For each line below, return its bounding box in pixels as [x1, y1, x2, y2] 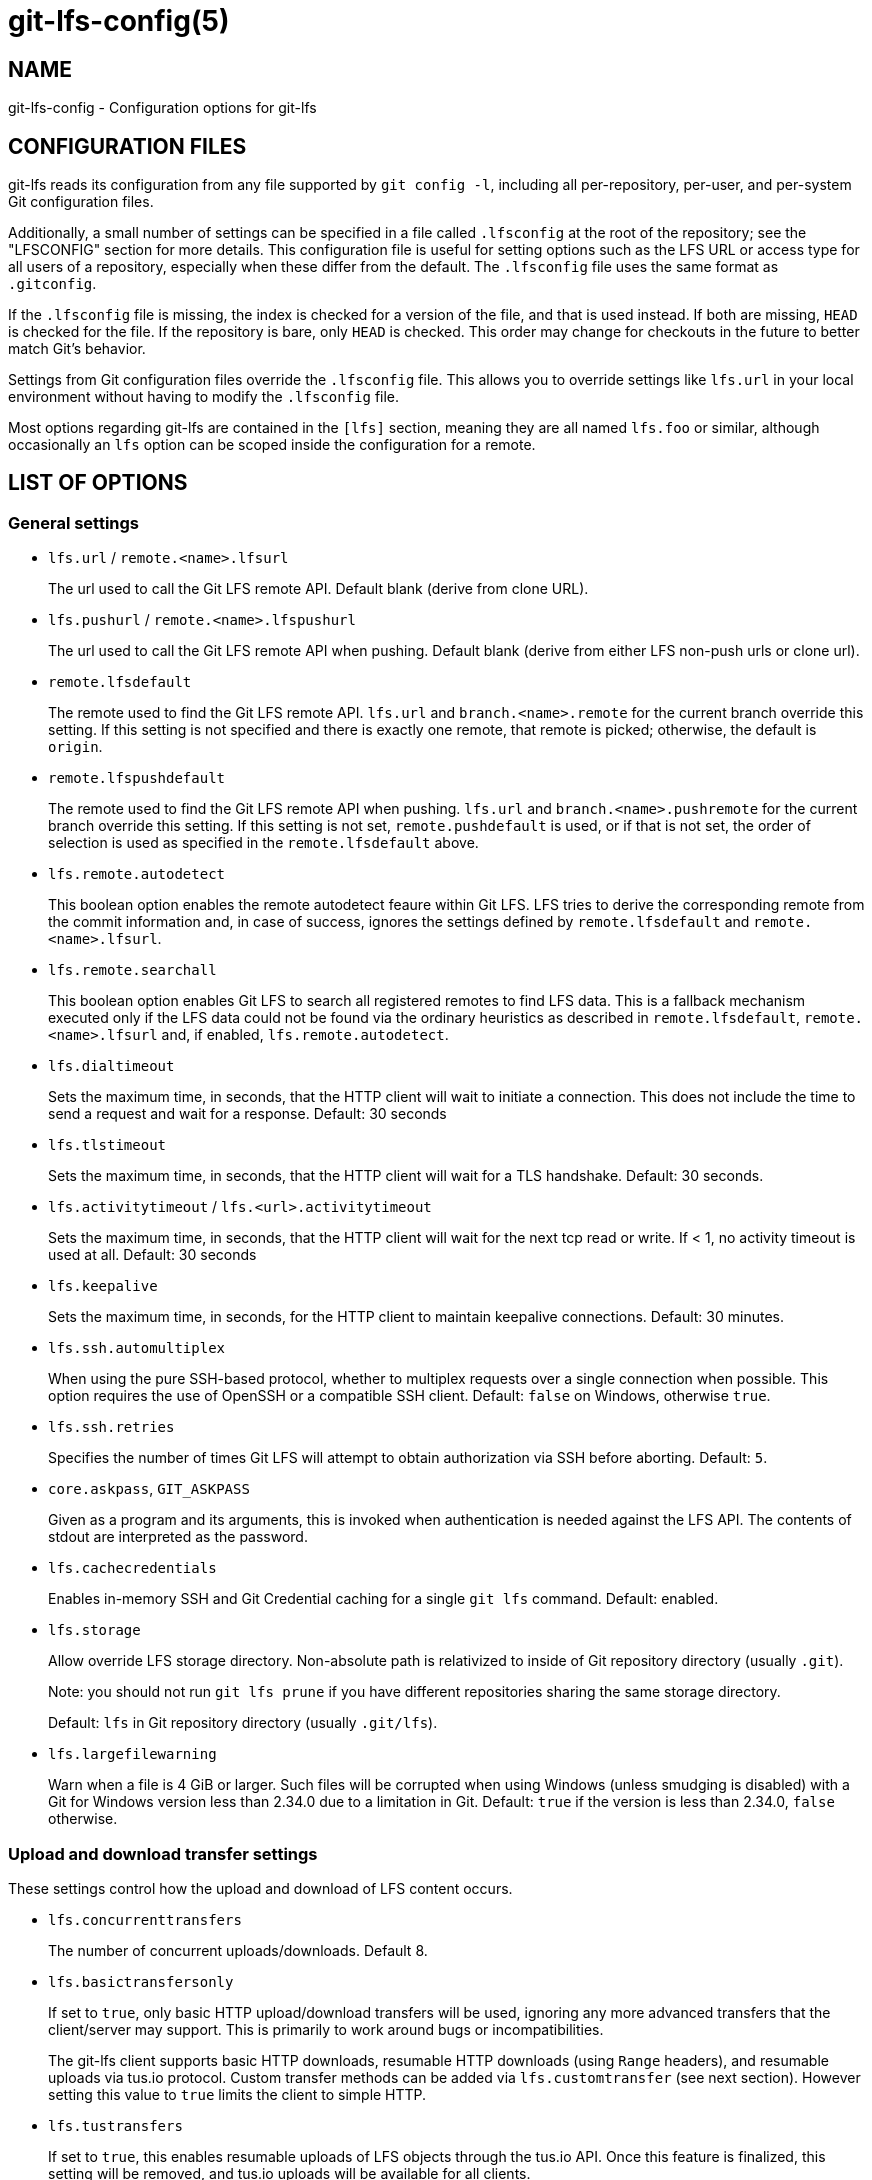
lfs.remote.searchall [48, 962, 217, 979]
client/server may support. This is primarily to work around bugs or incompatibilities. [48, 2020, 604, 2038]
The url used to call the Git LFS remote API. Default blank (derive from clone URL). [48, 580, 589, 598]
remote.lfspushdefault [48, 770, 226, 787]
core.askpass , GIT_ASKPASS [48, 1480, 250, 1498]
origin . [48, 738, 103, 756]
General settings [8, 512, 140, 533]
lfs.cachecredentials [48, 1560, 217, 1577]
